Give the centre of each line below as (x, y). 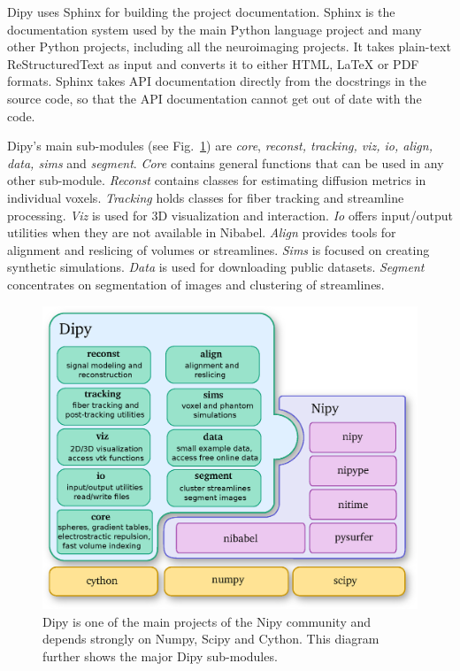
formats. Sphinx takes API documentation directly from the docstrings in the (217, 81)
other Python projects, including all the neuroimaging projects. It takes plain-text (229, 46)
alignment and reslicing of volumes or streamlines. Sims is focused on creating (218, 249)
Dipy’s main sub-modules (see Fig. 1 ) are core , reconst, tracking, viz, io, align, (220, 146)
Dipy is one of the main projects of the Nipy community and (207, 621)
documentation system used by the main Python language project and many (215, 29)
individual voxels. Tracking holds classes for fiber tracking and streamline (206, 197)
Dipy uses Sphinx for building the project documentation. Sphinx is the (201, 12)
